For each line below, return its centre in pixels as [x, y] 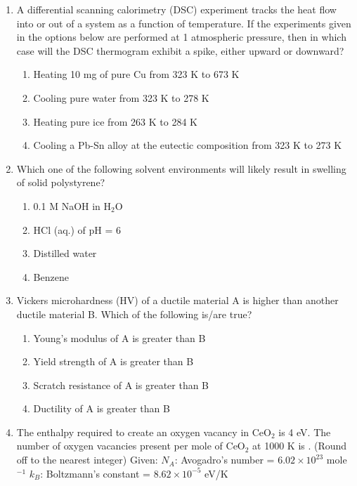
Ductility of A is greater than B [102, 408]
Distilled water [65, 253]
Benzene [51, 276]
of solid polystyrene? [61, 182]
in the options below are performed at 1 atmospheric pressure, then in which [181, 37]
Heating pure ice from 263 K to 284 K [115, 121]
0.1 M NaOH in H [72, 205]
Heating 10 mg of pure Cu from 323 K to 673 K [136, 74]
